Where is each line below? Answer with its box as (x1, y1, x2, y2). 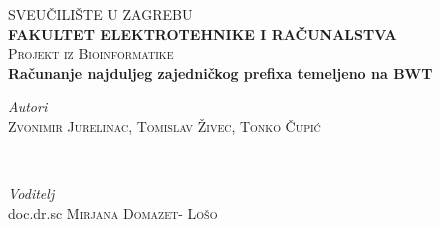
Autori (8, 96, 48, 117)
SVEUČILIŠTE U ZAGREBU (8, 4, 193, 24)
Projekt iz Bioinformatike (8, 43, 174, 64)
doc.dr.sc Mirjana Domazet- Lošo (8, 202, 218, 223)
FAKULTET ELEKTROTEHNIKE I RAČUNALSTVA (8, 23, 397, 44)
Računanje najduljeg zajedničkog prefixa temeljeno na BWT (8, 62, 433, 83)
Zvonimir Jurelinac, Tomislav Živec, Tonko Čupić (8, 115, 321, 136)
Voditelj (8, 183, 55, 204)
